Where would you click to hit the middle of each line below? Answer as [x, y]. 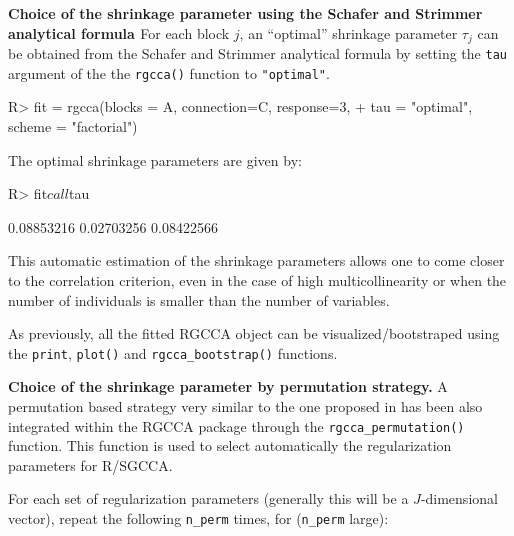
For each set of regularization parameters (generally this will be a [208, 498]
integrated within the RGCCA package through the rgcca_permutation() [236, 425]
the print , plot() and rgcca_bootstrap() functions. [173, 352]
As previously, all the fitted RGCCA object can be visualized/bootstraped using [254, 333]
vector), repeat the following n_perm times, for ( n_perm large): [198, 517]
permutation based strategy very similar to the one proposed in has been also [245, 405]
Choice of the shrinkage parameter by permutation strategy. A [228, 386]
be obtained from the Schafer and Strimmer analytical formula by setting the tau [257, 53]
